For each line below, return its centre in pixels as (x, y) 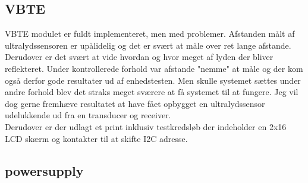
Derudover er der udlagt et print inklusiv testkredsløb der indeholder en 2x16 (146, 126)
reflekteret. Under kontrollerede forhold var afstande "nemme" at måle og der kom (154, 68)
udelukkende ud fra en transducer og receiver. (88, 115)
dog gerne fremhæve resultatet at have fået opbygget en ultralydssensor (135, 103)
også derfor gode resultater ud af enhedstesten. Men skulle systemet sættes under (153, 80)
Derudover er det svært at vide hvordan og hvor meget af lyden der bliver (139, 57)
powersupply (44, 170)
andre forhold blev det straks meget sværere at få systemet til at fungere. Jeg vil (152, 92)
